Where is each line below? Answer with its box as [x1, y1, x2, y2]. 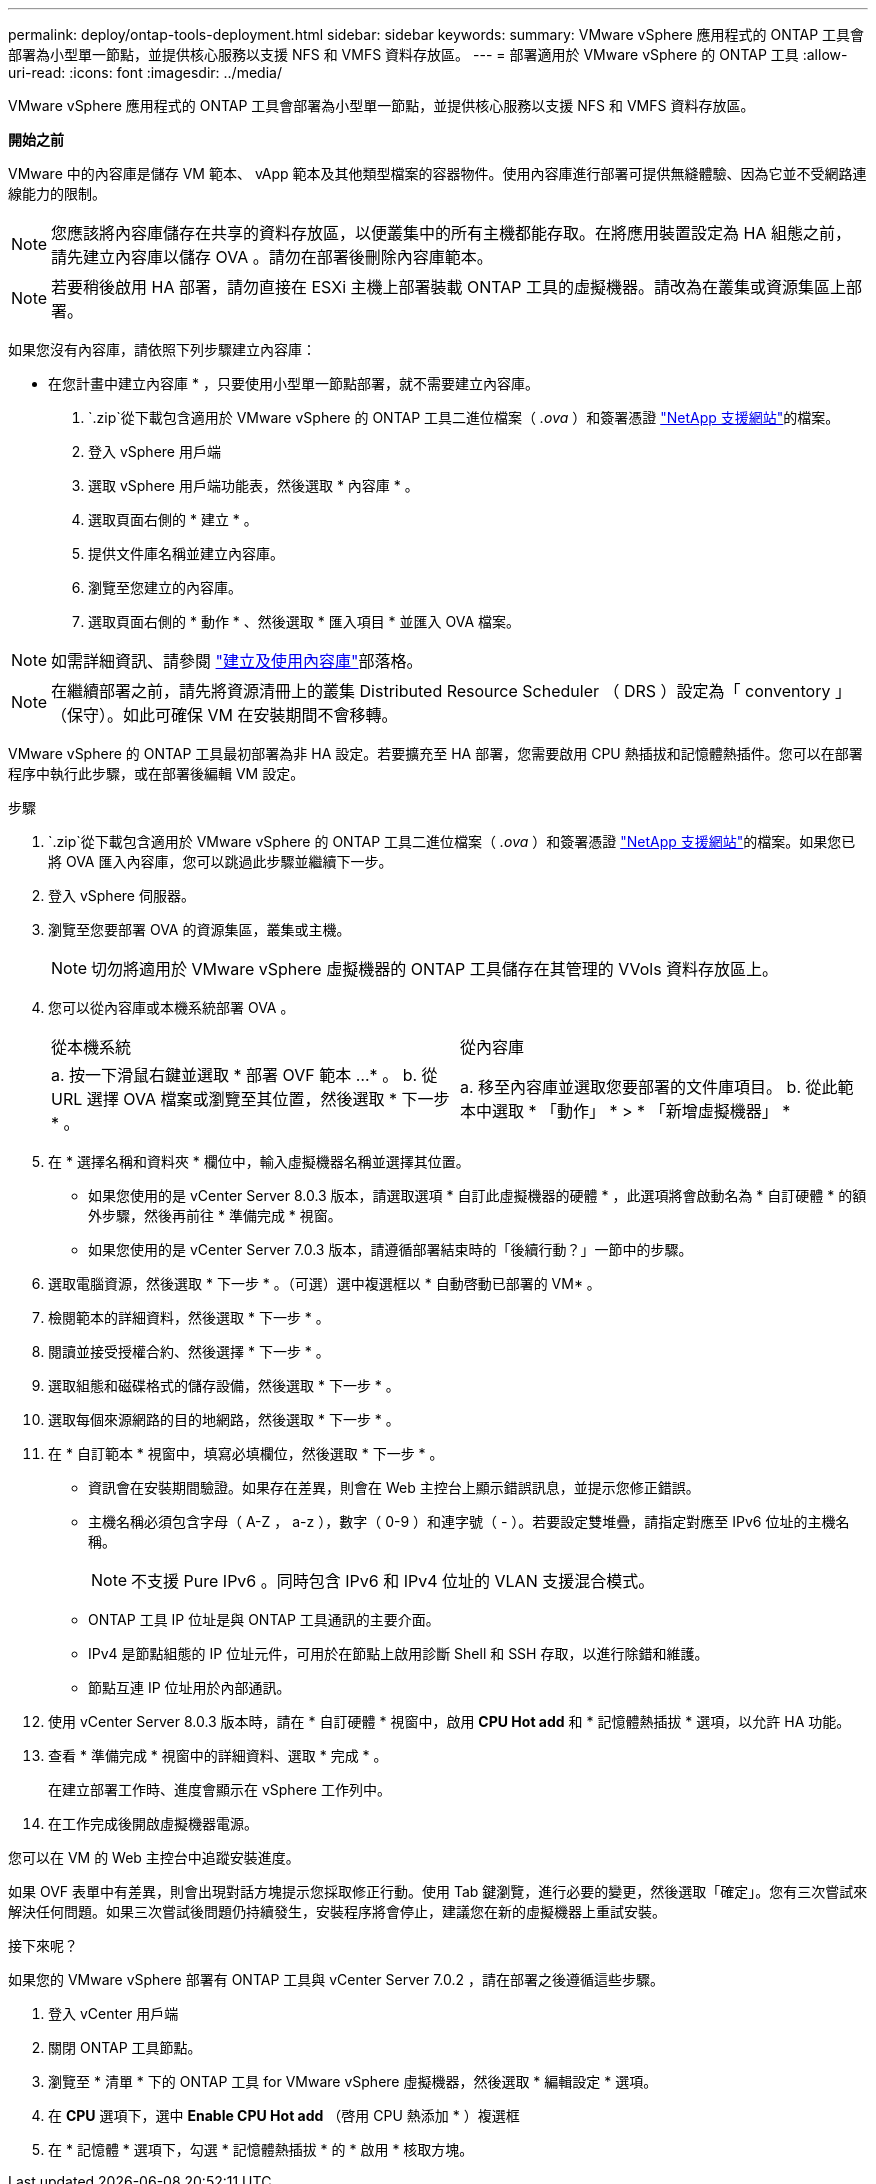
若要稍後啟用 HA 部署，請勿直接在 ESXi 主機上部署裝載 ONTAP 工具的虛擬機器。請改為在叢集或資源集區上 [51, 277, 847, 297]
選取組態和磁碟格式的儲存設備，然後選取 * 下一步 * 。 [48, 1377, 400, 1394]
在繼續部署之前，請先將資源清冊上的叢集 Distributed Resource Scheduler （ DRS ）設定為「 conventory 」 [51, 681, 851, 701]
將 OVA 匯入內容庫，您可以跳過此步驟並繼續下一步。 [48, 853, 393, 870]
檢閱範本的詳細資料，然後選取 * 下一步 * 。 [48, 1309, 330, 1326]
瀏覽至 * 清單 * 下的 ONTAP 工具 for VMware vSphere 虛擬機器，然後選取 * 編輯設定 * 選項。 [48, 2073, 658, 2090]
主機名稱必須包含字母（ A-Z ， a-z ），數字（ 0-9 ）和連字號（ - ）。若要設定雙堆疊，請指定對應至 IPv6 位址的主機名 [88, 1513, 850, 1530]
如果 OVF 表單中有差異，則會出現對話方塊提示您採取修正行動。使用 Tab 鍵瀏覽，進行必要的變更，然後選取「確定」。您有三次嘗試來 [8, 1883, 868, 1900]
